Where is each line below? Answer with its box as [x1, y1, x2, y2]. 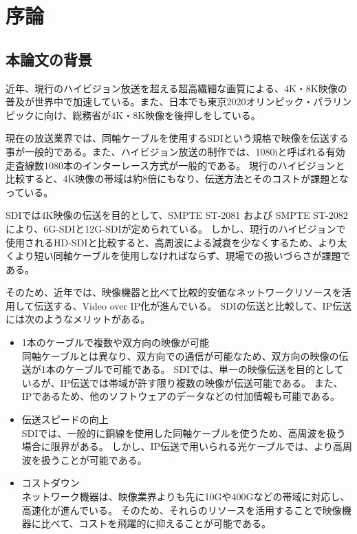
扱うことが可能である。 [41, 452, 147, 467]
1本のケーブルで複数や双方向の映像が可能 [21, 335, 209, 350]
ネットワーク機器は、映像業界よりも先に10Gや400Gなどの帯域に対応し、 [21, 489, 350, 504]
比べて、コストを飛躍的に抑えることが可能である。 [41, 516, 271, 531]
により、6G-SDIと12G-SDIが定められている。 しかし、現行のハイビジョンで [6, 221, 346, 235]
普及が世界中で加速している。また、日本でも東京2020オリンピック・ [6, 94, 314, 109]
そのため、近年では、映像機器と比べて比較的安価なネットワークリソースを [6, 285, 342, 299]
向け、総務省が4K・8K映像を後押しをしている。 [43, 107, 261, 122]
